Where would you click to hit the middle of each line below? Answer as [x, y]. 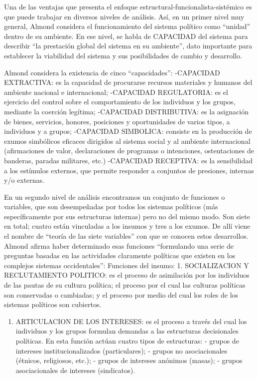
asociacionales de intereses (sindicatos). [75, 370]
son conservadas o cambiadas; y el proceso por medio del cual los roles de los [121, 294]
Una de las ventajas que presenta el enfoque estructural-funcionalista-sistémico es [128, 6]
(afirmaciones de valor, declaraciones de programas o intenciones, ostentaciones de [129, 151]
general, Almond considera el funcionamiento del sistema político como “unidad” [127, 26]
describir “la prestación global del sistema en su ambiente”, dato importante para [128, 46]
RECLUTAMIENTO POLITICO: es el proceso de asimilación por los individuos [127, 275]
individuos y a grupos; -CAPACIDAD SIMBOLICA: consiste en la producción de [128, 131]
